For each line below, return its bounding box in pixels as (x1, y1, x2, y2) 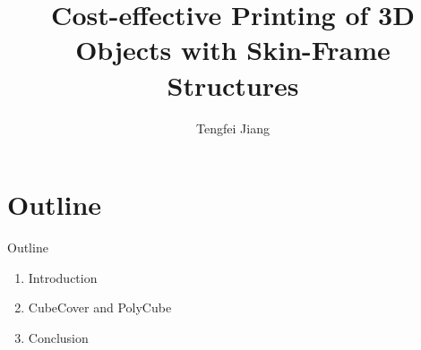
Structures (167, 66, 299, 103)
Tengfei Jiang (196, 118, 270, 137)
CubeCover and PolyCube (28, 298, 172, 317)
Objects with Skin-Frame (75, 31, 391, 68)
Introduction (28, 268, 98, 286)
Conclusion (28, 328, 89, 346)
